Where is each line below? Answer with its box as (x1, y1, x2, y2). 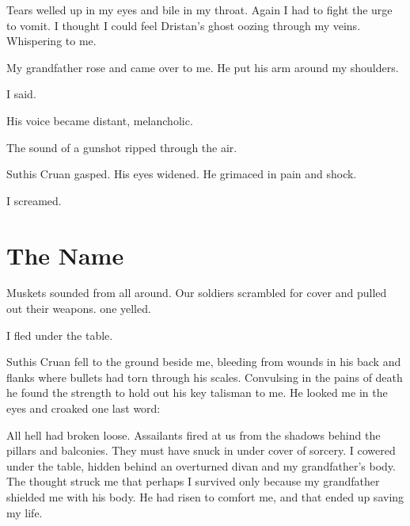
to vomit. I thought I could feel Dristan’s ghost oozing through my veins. (6, 17, 361, 33)
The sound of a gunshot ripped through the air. (6, 139, 237, 155)
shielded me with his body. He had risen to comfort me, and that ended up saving (6, 489, 404, 505)
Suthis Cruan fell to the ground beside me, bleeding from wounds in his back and (6, 353, 401, 370)
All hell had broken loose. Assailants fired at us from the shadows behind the (6, 426, 381, 443)
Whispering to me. (6, 32, 97, 49)
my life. (6, 504, 43, 520)
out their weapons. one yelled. (6, 300, 151, 317)
